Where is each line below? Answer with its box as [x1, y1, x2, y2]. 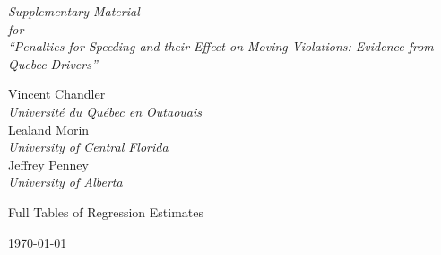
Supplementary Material [8, 2, 140, 20]
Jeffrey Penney [8, 154, 89, 173]
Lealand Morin [8, 119, 90, 138]
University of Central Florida [8, 137, 169, 156]
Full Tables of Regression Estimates [8, 202, 203, 221]
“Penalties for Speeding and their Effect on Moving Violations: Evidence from [8, 37, 434, 56]
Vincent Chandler [8, 84, 106, 103]
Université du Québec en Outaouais [8, 101, 202, 120]
